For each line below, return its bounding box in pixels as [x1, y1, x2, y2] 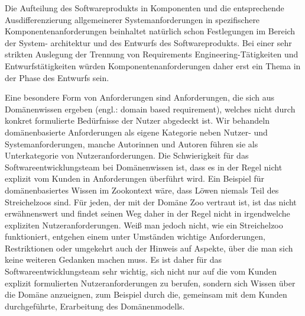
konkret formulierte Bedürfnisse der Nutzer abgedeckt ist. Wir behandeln [5, 114, 270, 127]
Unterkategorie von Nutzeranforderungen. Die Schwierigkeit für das [5, 149, 249, 162]
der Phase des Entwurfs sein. [5, 71, 109, 83]
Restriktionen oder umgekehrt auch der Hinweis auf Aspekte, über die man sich [5, 241, 293, 254]
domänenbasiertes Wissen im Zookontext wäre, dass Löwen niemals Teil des [5, 183, 279, 196]
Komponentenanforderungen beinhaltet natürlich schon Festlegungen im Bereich [5, 25, 296, 37]
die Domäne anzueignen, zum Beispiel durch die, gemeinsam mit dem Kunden [5, 288, 287, 301]
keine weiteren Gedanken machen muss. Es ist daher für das [5, 253, 222, 266]
